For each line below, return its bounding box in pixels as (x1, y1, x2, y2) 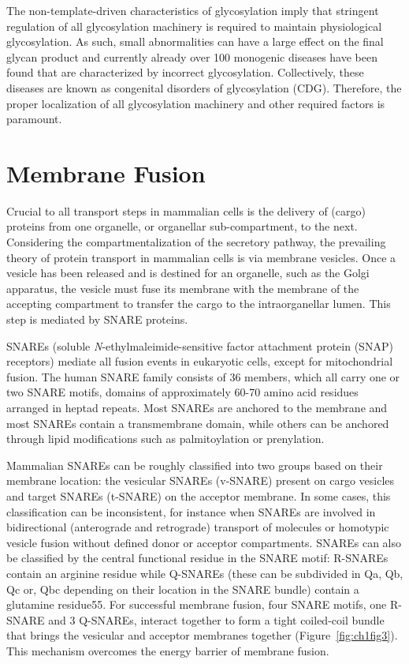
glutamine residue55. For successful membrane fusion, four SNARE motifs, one (6, 596, 387, 613)
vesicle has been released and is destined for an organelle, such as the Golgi (6, 264, 370, 281)
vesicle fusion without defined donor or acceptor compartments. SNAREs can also (6, 534, 402, 550)
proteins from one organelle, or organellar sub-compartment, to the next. (6, 218, 358, 234)
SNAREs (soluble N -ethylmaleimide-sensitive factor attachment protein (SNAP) (6, 337, 393, 354)
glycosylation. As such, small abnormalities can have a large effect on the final (6, 33, 384, 50)
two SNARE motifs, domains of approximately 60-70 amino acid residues (6, 384, 359, 400)
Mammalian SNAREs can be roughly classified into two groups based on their (6, 456, 383, 473)
